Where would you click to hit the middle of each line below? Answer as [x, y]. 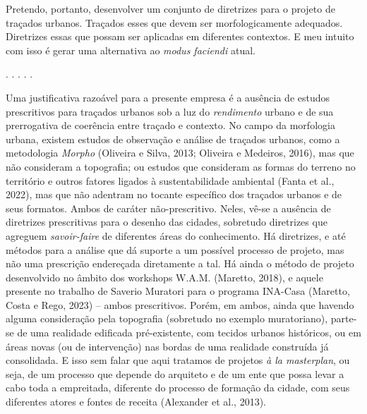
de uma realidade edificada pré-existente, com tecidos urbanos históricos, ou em [189, 333]
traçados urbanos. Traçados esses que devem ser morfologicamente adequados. [174, 22]
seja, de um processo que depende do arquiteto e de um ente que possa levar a [175, 373]
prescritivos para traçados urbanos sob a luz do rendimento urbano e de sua [170, 111]
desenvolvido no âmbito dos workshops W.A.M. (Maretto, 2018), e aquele [164, 277]
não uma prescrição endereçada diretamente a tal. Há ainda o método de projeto [180, 263]
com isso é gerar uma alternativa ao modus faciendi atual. [131, 50]
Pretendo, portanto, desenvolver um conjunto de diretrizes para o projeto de [170, 8]
